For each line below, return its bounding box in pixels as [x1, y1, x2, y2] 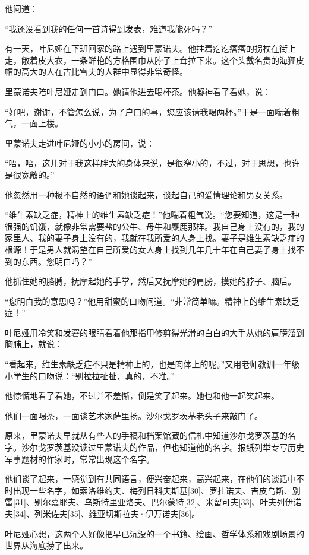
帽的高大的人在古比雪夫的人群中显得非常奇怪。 [5, 65, 188, 78]
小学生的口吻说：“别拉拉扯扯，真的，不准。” [5, 369, 175, 382]
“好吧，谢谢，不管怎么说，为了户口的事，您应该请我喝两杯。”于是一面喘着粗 [5, 105, 300, 118]
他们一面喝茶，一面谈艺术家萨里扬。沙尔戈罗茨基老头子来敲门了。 [5, 409, 263, 421]
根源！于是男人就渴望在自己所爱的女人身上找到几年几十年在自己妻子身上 [5, 243, 288, 255]
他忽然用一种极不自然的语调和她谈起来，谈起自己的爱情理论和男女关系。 [5, 188, 288, 201]
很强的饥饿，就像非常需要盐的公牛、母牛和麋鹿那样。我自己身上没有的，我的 [5, 220, 304, 232]
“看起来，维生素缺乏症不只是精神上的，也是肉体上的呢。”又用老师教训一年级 [5, 358, 300, 370]
